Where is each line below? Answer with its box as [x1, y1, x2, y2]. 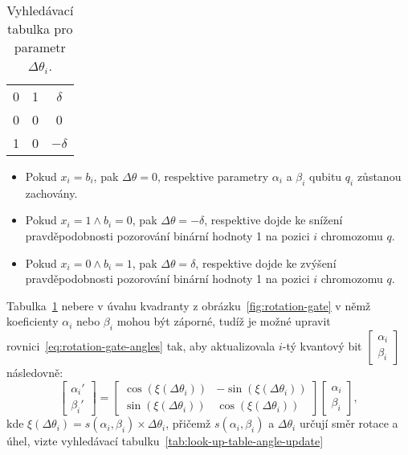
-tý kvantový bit [282, 338, 362, 355]
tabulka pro [7, 19, 73, 38]
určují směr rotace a [299, 415, 398, 432]
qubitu [309, 168, 342, 184]
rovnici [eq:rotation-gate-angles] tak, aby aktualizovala [6, 338, 275, 355]
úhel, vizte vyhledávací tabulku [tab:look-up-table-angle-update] [6, 432, 324, 449]
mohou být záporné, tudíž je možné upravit [116, 313, 331, 330]
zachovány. [25, 184, 78, 201]
